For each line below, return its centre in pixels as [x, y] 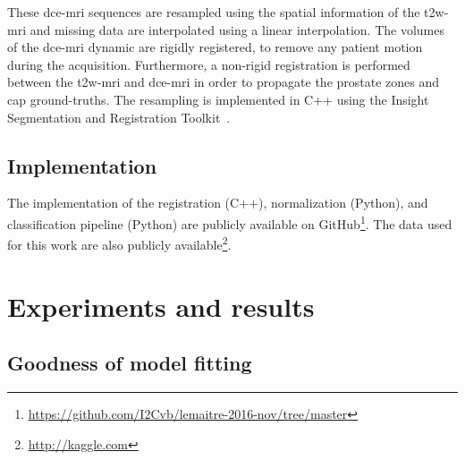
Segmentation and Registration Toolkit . [119, 117]
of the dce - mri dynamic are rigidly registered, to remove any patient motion [215, 47]
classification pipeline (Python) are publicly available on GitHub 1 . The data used [230, 222]
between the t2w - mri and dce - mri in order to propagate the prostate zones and [224, 82]
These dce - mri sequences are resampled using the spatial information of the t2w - [228, 12]
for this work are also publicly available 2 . [119, 243]
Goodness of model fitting [130, 363]
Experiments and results [161, 306]
